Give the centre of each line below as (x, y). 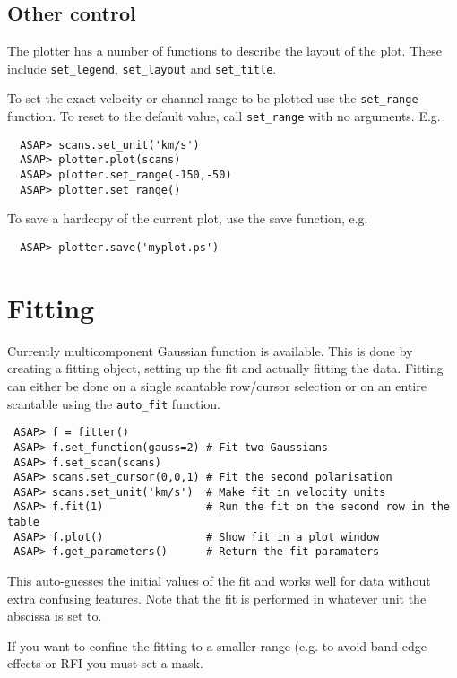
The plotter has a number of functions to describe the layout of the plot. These (224, 51)
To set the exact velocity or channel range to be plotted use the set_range (213, 98)
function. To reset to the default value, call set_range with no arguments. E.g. (224, 116)
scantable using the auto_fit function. (114, 403)
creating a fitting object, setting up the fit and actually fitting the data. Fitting (225, 368)
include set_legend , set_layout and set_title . (142, 68)
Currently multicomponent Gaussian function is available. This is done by (210, 350)
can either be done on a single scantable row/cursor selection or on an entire (217, 385)
